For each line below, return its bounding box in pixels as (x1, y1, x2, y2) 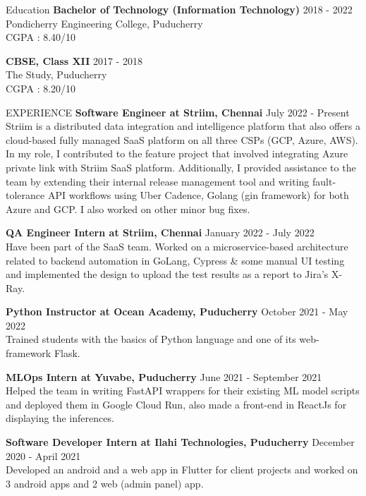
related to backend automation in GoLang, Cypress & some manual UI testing (6, 253, 345, 267)
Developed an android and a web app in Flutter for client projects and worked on (6, 462, 358, 477)
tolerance (6, 188, 45, 202)
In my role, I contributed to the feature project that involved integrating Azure (6, 146, 348, 161)
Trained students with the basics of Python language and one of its (6, 332, 296, 346)
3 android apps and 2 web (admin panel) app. (6, 476, 204, 490)
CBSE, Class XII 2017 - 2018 (6, 53, 142, 68)
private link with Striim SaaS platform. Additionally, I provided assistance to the (6, 159, 356, 174)
